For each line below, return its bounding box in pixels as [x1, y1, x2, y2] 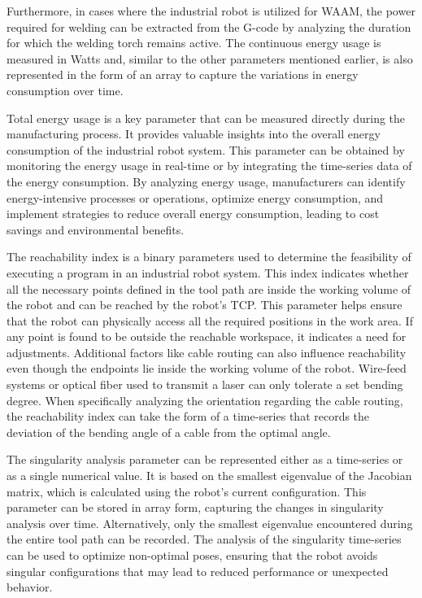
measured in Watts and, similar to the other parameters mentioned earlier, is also [7, 50, 413, 67]
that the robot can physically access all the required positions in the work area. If [7, 312, 413, 329]
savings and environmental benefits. [7, 220, 185, 238]
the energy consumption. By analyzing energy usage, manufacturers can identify [7, 172, 406, 190]
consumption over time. [7, 81, 124, 98]
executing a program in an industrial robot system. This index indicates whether [7, 264, 409, 281]
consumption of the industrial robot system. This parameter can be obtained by [7, 141, 405, 158]
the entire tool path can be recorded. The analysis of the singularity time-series [7, 530, 402, 548]
